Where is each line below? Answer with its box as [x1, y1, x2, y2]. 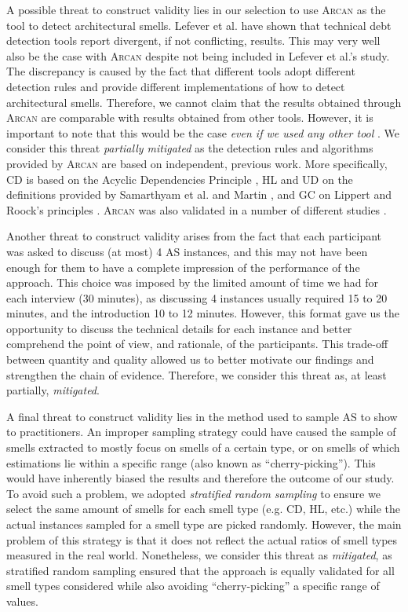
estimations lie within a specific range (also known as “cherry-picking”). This [6, 454, 376, 471]
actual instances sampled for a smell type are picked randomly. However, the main [6, 516, 402, 532]
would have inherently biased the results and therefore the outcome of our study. [6, 470, 395, 486]
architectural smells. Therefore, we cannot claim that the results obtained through [6, 93, 402, 110]
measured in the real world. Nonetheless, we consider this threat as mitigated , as [6, 547, 392, 563]
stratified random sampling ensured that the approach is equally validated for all [6, 562, 395, 578]
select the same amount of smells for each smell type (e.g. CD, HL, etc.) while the [6, 500, 400, 517]
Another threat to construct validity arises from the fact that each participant [6, 228, 382, 244]
